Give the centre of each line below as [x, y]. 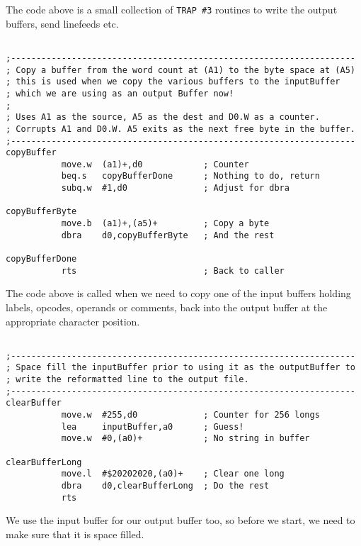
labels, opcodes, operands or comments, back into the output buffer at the [167, 307]
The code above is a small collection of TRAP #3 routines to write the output [172, 9]
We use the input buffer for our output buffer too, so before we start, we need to [180, 520]
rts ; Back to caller [173, 271]
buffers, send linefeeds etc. [62, 23]
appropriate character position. [73, 321]
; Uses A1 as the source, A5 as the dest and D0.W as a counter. [163, 117]
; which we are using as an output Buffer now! [120, 93]
